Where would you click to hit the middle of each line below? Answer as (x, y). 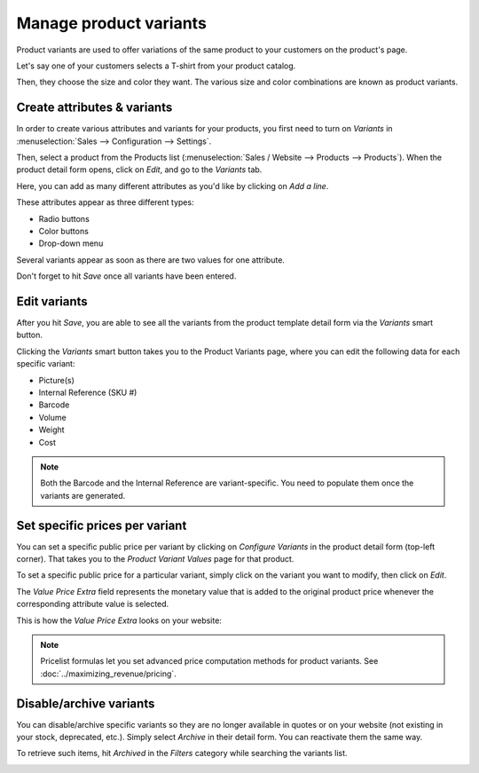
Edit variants (52, 301)
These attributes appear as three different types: (105, 202)
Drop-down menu (71, 243)
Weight (52, 430)
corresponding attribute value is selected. (93, 604)
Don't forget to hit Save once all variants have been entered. (126, 276)
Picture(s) (56, 380)
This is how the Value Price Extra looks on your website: (119, 620)
